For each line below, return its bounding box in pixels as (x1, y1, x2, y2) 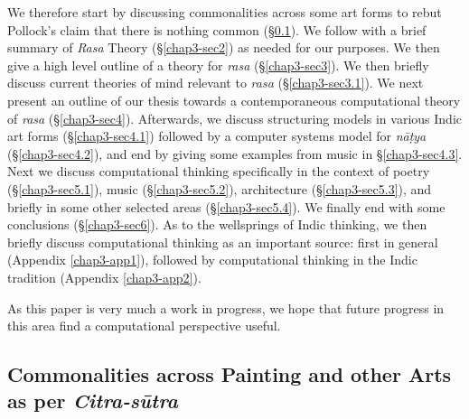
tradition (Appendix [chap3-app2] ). (7, 267, 202, 286)
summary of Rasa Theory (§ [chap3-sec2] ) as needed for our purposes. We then (7, 38, 440, 57)
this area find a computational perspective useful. (7, 316, 281, 335)
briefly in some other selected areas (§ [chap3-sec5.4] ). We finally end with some (7, 197, 446, 216)
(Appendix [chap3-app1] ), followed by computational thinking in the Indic (7, 250, 417, 269)
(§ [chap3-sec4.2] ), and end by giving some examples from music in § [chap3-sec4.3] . (7, 144, 463, 163)
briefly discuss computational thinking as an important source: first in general (7, 232, 438, 251)
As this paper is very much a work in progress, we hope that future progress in (7, 298, 445, 317)
